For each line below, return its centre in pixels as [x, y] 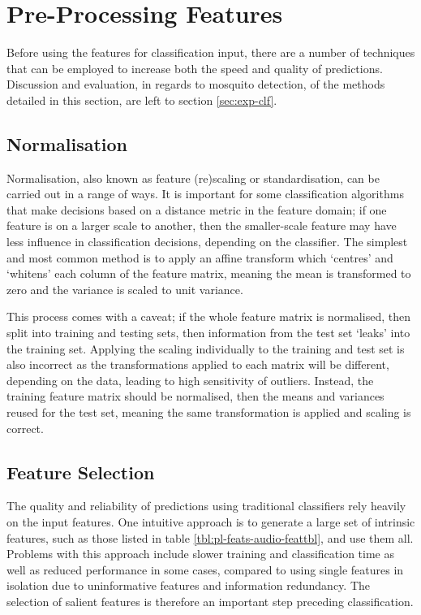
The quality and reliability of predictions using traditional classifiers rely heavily [206, 506]
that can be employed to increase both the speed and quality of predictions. [195, 68]
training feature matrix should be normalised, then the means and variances [195, 396]
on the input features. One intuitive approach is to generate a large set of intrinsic [211, 522]
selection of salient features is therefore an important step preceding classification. [210, 601]
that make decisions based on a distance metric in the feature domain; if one [197, 209]
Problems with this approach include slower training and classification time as [200, 554]
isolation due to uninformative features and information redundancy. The [188, 585]
